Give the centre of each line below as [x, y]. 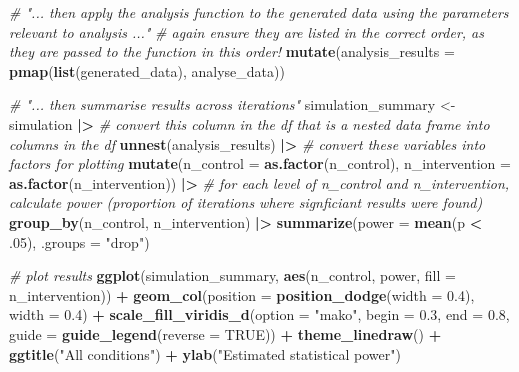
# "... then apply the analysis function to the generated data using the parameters [259, 12]
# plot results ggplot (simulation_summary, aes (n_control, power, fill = [232, 275]
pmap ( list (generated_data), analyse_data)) [147, 70]
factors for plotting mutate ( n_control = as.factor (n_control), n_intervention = [260, 163]
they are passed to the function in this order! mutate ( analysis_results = [232, 51]
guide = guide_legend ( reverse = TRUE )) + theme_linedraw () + [225, 333]
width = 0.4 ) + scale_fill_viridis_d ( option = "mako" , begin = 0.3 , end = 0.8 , [259, 314]
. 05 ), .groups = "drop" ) [79, 241]
